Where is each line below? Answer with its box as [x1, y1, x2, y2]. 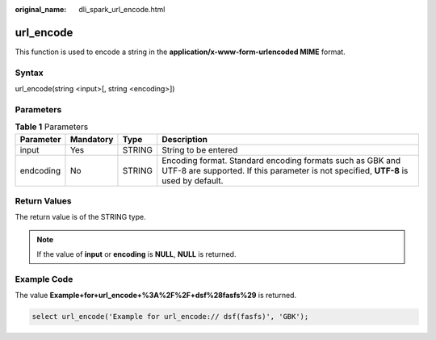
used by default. [161, 174, 224, 186]
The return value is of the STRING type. [15, 212, 146, 222]
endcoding [19, 165, 61, 176]
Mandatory [69, 133, 114, 145]
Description [161, 133, 208, 145]
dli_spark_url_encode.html [78, 5, 166, 14]
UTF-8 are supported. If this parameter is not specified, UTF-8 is [161, 165, 409, 176]
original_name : [15, 5, 67, 14]
